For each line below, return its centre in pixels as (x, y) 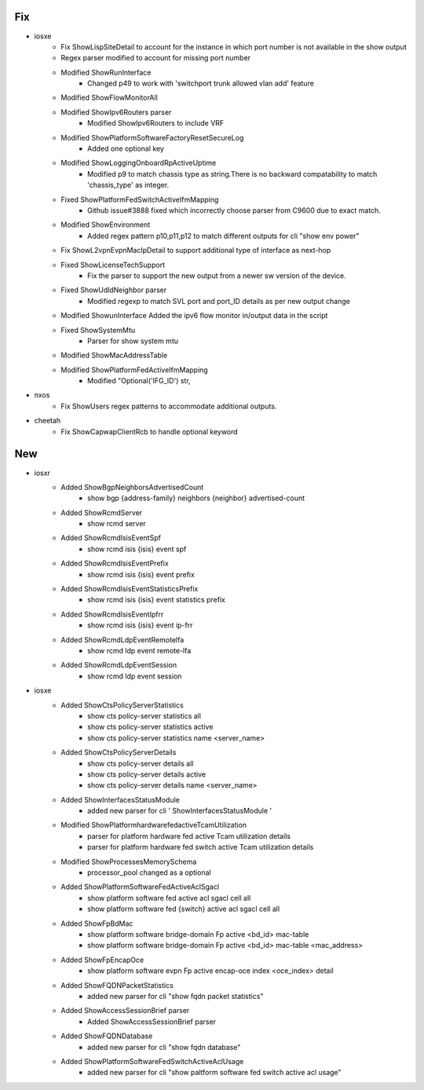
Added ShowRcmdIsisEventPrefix (115, 563)
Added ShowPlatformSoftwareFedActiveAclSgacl (140, 887)
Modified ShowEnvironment (106, 225)
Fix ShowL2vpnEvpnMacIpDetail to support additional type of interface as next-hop (196, 251)
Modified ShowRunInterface (106, 72)
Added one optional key (126, 148)
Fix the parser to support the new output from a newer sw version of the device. (217, 276)
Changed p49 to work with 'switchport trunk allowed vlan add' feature (201, 83)
